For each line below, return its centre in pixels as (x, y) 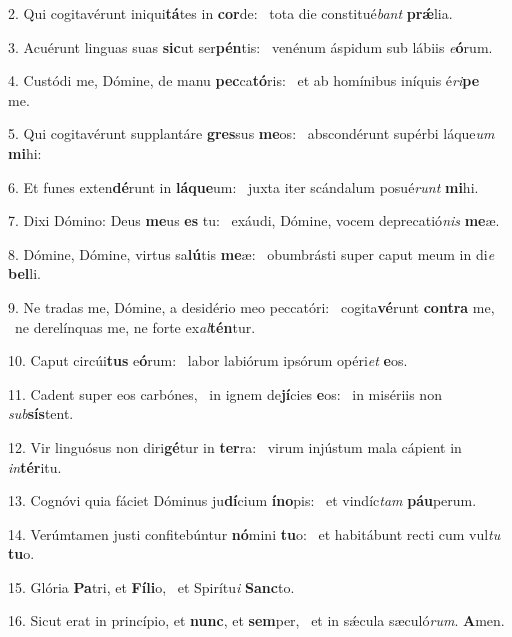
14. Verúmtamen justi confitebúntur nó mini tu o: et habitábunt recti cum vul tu (254, 533)
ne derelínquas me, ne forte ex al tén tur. (135, 326)
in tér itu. (35, 466)
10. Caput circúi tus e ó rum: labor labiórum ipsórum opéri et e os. (208, 360)
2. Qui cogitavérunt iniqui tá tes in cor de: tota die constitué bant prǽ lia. (230, 13)
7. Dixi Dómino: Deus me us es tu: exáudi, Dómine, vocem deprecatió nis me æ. (254, 220)
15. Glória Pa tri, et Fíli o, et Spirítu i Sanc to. (151, 586)
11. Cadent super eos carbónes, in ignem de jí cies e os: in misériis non (225, 393)
